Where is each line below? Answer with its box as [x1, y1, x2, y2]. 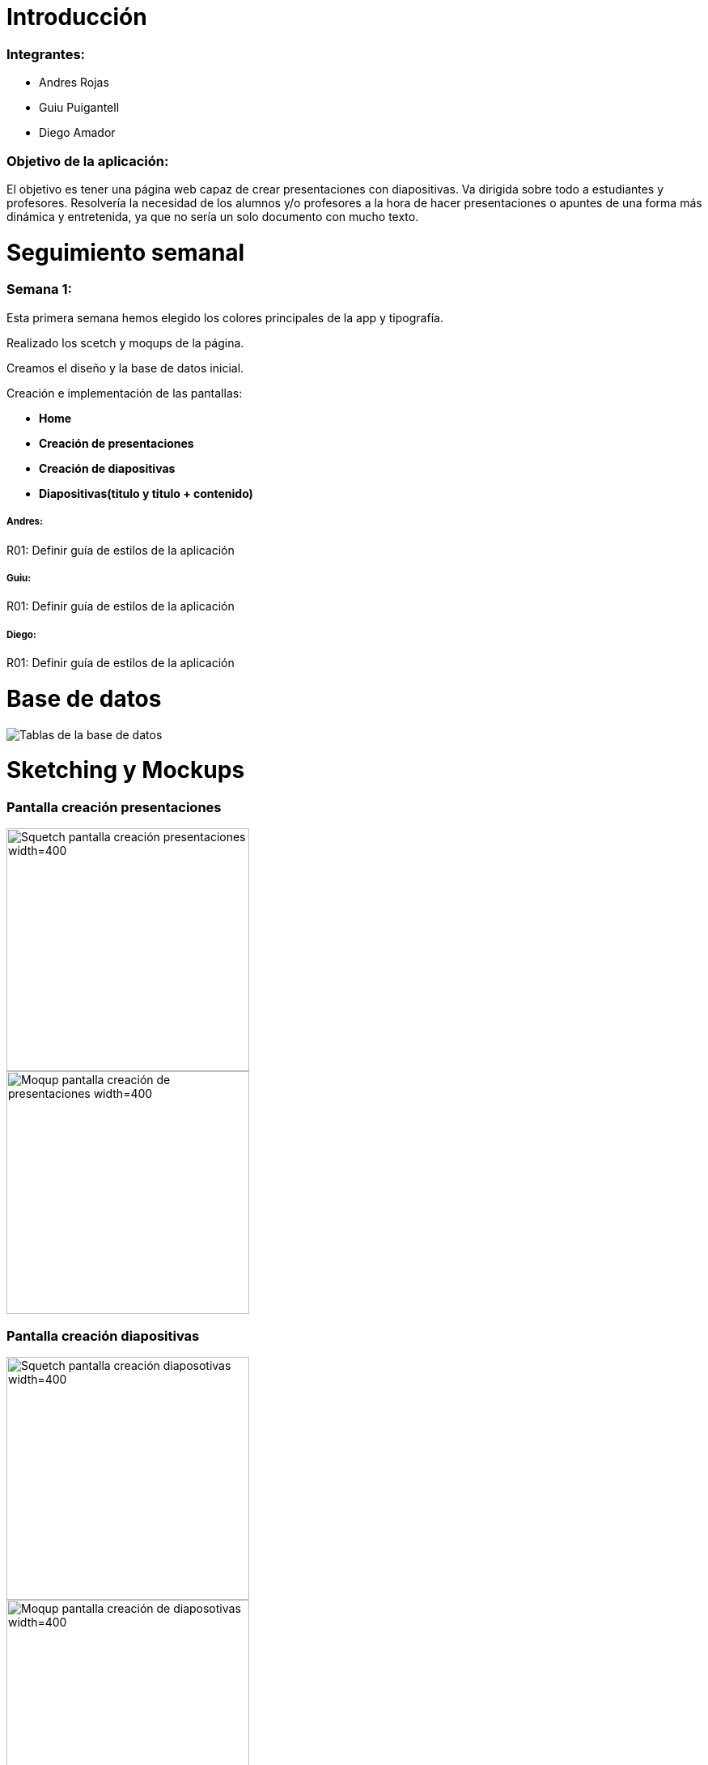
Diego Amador [39, 125, 116, 140]
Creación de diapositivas [39, 461, 176, 475]
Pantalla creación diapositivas [6, 1327, 200, 1344]
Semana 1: [6, 281, 72, 298]
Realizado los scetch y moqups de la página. [6, 335, 244, 350]
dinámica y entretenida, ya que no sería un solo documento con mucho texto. [6, 209, 419, 223]
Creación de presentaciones [39, 436, 194, 450]
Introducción [6, 3, 147, 31]
